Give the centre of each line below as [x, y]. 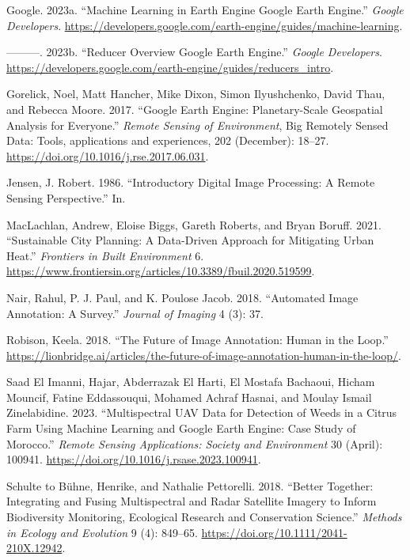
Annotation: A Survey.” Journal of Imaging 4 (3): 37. [135, 313]
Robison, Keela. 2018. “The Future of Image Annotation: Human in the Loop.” [197, 340]
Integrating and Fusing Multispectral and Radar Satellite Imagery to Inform [192, 501]
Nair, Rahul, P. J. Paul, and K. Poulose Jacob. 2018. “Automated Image [182, 297]
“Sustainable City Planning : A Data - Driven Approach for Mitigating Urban [190, 240]
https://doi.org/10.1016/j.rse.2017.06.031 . [108, 155]
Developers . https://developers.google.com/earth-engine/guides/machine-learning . [205, 25]
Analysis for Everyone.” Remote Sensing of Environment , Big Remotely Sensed [197, 125]
